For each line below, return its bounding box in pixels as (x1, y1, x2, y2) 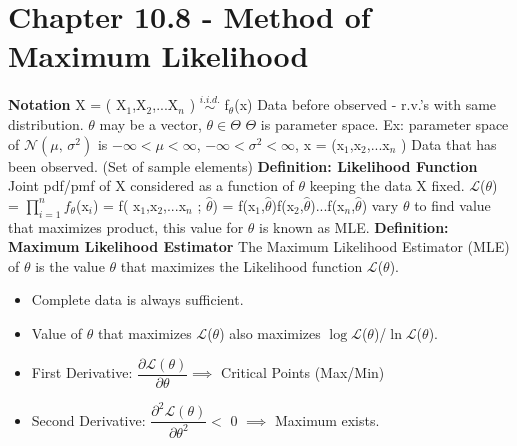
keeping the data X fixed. (309, 175, 465, 196)
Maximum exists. (275, 409, 380, 430)
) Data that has (401, 133, 497, 154)
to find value (414, 194, 491, 215)
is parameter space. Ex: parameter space (260, 114, 509, 135)
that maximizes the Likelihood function (120, 255, 363, 276)
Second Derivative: (31, 409, 146, 430)
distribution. (8, 114, 84, 135)
